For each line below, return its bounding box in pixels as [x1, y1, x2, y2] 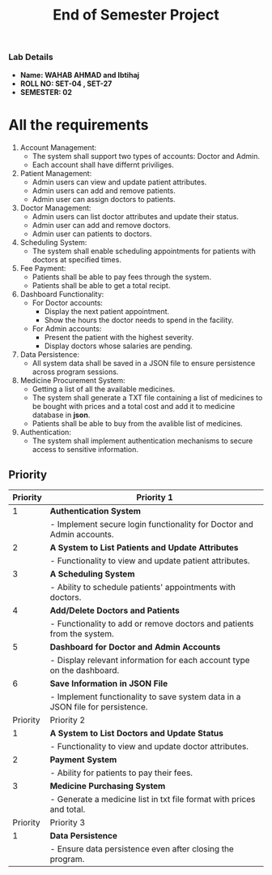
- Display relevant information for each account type [49, 655, 250, 666]
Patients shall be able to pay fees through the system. [32, 272, 212, 282]
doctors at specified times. [32, 254, 121, 265]
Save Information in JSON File [49, 678, 168, 689]
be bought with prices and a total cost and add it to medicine [32, 401, 236, 411]
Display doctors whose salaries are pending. [44, 341, 193, 351]
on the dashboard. [49, 665, 120, 676]
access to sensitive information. [32, 444, 139, 454]
